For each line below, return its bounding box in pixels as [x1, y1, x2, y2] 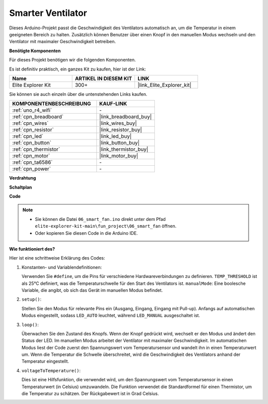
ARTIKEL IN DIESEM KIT [74, 75, 133, 82]
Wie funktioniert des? [9, 246, 55, 252]
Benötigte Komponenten [9, 48, 61, 54]
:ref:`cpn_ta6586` [12, 159, 53, 166]
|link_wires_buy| [99, 120, 137, 127]
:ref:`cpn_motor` [12, 152, 50, 159]
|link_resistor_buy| [99, 127, 142, 134]
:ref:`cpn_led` [12, 133, 44, 140]
